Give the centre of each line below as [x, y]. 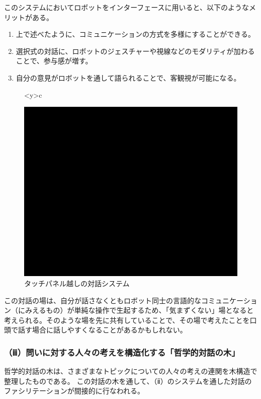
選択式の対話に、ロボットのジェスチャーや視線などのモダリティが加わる [135, 51]
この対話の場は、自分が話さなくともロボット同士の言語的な [103, 300]
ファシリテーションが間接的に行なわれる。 [74, 391]
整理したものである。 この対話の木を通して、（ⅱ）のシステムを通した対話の [128, 381]
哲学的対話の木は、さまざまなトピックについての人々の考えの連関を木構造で [131, 371]
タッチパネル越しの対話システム [77, 283]
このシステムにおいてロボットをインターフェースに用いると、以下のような [127, 7]
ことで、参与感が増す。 [54, 61]
